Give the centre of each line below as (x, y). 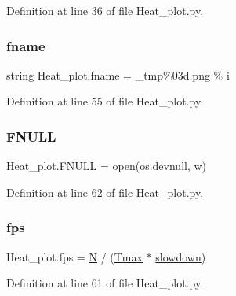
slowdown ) (181, 256)
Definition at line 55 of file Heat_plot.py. (105, 101)
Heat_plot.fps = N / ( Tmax (74, 256)
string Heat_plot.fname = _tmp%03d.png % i (118, 74)
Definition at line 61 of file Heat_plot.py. (105, 283)
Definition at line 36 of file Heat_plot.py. (105, 10)
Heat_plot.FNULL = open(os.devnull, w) (107, 166)
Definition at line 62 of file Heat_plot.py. (105, 192)
